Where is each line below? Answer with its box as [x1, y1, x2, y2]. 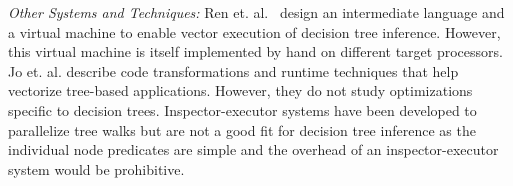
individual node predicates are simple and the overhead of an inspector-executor [8, 139, 499, 160]
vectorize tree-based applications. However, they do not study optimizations [8, 80, 473, 101]
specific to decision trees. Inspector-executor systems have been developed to [8, 99, 477, 120]
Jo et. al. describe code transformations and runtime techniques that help [8, 60, 459, 81]
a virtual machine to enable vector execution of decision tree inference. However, [8, 21, 501, 42]
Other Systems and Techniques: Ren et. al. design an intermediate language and [8, 2, 505, 22]
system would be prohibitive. [8, 158, 185, 179]
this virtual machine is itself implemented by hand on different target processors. [8, 41, 503, 62]
